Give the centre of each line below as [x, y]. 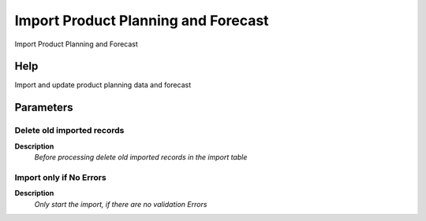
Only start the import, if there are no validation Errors [121, 204]
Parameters [44, 107]
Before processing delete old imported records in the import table [141, 157]
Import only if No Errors [60, 177]
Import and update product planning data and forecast [103, 85]
